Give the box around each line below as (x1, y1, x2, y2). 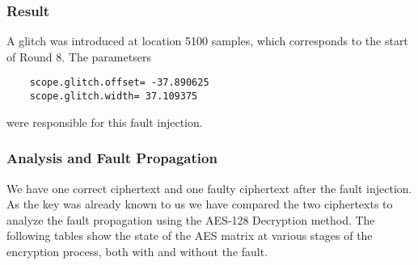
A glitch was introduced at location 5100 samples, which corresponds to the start (6, 32, 408, 49)
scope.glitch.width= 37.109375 (29, 90, 198, 103)
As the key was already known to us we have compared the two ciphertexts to (6, 196, 393, 212)
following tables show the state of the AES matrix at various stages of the (6, 227, 373, 244)
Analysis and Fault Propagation (6, 148, 217, 168)
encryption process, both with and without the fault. (6, 242, 268, 259)
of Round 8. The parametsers (6, 48, 151, 65)
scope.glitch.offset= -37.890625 (29, 77, 209, 89)
